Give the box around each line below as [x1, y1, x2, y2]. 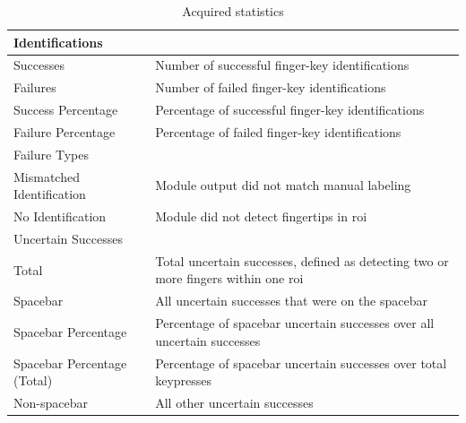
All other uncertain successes [155, 393, 314, 411]
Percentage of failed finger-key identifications [155, 122, 401, 141]
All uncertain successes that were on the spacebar [155, 291, 427, 310]
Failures [13, 78, 56, 97]
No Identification [13, 207, 107, 226]
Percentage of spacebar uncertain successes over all [155, 314, 435, 332]
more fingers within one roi [155, 269, 304, 288]
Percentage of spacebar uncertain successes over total [155, 353, 447, 372]
